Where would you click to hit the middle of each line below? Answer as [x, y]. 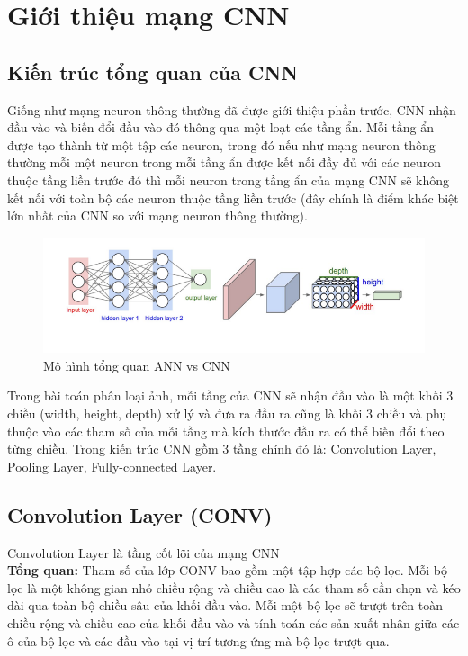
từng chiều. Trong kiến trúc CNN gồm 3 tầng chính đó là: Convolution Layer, [222, 449]
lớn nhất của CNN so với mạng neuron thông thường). [157, 216]
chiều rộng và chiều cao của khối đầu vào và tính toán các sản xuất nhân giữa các [234, 622]
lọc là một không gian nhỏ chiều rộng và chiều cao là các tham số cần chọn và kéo [234, 587]
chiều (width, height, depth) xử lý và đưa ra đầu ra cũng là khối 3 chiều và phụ [227, 413]
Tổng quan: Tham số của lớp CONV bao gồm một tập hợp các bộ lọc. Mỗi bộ [227, 570]
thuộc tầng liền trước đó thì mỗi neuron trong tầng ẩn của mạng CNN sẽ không [228, 180]
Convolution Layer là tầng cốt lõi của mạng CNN [144, 552]
